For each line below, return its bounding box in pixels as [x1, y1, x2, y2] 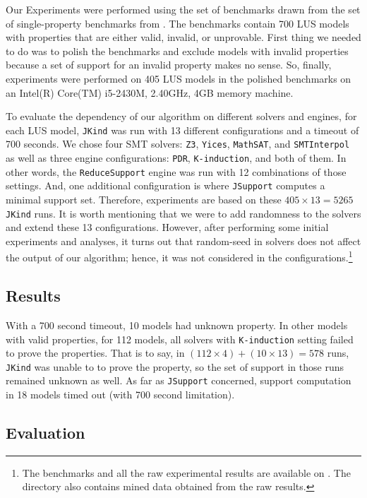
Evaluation [6, 422, 85, 444]
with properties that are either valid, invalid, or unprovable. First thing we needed [6, 30, 361, 45]
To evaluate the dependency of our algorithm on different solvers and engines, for [6, 109, 357, 124]
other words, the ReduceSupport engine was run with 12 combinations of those [6, 164, 347, 179]
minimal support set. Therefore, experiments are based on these [6, 192, 282, 207]
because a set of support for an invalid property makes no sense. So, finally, [6, 57, 332, 72]
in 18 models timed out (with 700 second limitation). [6, 387, 235, 402]
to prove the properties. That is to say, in [6, 345, 185, 360]
